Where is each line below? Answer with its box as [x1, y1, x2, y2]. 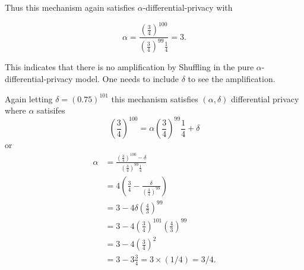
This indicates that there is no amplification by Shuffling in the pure [5, 61, 254, 73]
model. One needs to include [75, 73, 179, 85]
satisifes [37, 104, 65, 117]
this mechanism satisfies [111, 92, 198, 105]
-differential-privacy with [142, 1, 233, 13]
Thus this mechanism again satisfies [5, 1, 135, 13]
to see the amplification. [188, 73, 275, 85]
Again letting [5, 92, 53, 105]
